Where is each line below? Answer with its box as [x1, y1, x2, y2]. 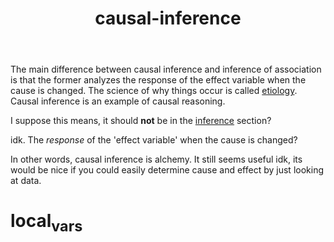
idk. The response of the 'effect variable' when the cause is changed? [10, 134, 298, 146]
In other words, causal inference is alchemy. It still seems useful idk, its [10, 153, 303, 166]
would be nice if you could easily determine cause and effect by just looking [10, 164, 324, 176]
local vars [10, 210, 83, 236]
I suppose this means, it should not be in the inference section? [10, 115, 272, 127]
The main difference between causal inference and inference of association [10, 63, 322, 76]
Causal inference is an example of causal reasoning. [10, 95, 226, 107]
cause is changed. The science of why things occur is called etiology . [10, 85, 298, 97]
